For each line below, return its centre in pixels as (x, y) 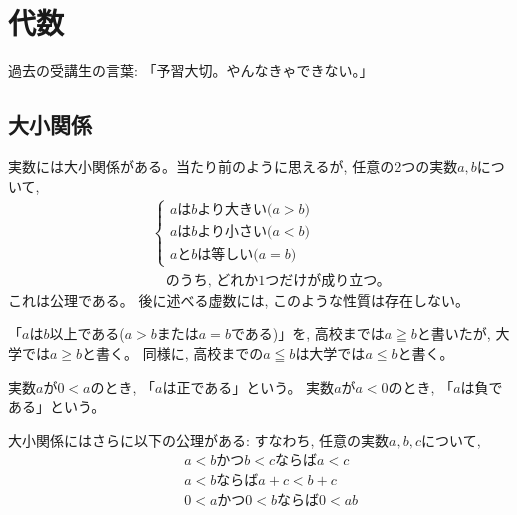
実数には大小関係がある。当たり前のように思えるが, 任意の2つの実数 (233, 165)
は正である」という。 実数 (248, 386)
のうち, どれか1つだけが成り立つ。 (278, 280)
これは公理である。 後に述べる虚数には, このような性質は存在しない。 (239, 299)
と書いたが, (453, 333)
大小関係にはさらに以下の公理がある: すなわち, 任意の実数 (199, 439)
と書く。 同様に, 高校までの (173, 352)
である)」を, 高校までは (307, 333)
